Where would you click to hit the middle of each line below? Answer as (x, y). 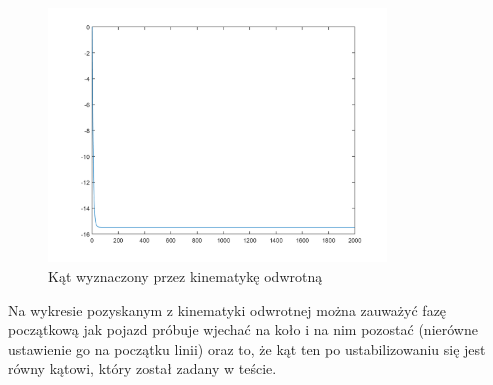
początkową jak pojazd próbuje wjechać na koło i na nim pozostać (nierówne (243, 329)
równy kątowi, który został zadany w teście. (142, 368)
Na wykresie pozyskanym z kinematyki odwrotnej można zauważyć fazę (227, 309)
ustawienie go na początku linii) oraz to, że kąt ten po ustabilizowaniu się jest (247, 348)
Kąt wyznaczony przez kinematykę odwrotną (185, 275)
